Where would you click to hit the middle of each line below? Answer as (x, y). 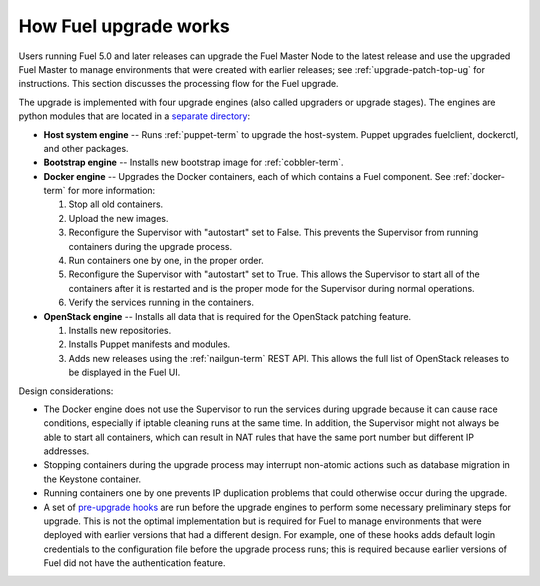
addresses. (66, 451)
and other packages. (86, 148)
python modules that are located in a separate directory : (134, 116)
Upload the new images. (118, 218)
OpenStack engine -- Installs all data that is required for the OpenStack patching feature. (227, 316)
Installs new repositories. (120, 330)
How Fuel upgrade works (124, 26)
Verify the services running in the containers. (161, 302)
